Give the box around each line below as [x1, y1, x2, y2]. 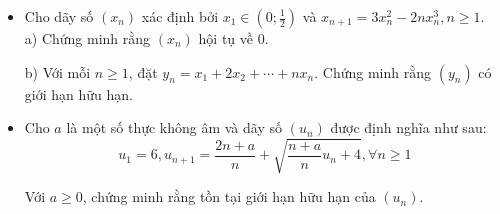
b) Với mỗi [24, 61, 91, 82]
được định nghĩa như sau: [330, 117, 487, 138]
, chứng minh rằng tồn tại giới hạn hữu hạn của [82, 186, 376, 207]
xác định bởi [141, 6, 219, 26]
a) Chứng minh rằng [24, 28, 151, 48]
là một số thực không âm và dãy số [66, 117, 282, 138]
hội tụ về [198, 28, 254, 48]
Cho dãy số [24, 6, 94, 26]
